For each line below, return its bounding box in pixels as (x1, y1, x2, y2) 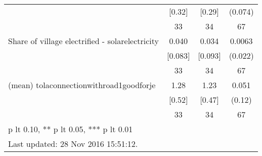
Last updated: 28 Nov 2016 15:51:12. (8, 138, 138, 149)
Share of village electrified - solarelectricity (8, 35, 159, 47)
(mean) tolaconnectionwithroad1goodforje (8, 79, 156, 91)
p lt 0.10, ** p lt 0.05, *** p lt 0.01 (8, 123, 133, 135)
